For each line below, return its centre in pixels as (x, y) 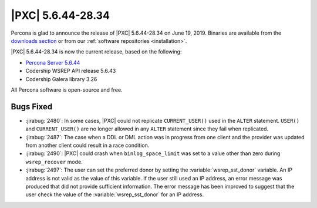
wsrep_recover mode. (54, 162)
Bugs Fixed (32, 107)
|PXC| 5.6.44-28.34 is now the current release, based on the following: (96, 52)
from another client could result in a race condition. (87, 145)
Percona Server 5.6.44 (53, 62)
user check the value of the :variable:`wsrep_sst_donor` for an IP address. (115, 194)
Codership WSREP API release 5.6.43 (71, 71)
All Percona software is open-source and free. (67, 90)
